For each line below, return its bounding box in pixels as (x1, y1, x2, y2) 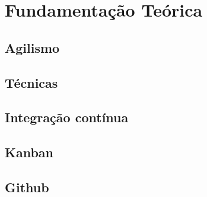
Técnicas (5, 73, 58, 91)
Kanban (5, 143, 53, 161)
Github (5, 177, 49, 196)
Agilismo (5, 38, 60, 56)
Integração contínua (5, 108, 129, 126)
